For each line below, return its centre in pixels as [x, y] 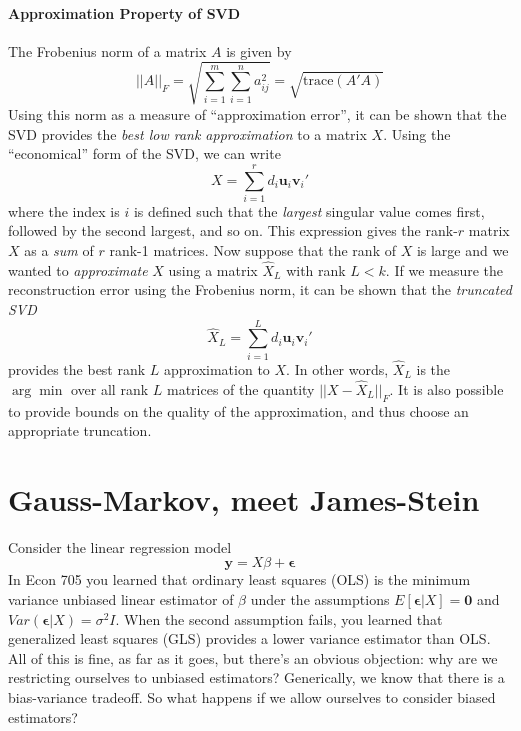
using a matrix [213, 269]
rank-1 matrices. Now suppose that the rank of [252, 250]
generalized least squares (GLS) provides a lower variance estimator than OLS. [249, 638]
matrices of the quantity [240, 388]
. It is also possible [446, 388]
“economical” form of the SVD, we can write [144, 153]
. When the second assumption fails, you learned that [279, 618]
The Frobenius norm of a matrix [107, 50]
